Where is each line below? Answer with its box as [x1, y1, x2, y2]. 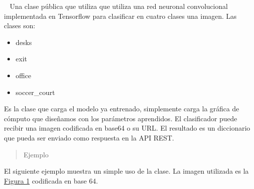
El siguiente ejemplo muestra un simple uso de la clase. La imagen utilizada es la [4, 166, 249, 176]
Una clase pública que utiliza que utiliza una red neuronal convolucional [9, 1, 228, 11]
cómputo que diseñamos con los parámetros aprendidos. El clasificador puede [4, 113, 237, 123]
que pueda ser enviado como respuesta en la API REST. [4, 132, 174, 142]
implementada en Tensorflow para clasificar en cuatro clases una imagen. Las [4, 10, 237, 21]
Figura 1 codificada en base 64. [4, 175, 98, 186]
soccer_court [15, 87, 55, 97]
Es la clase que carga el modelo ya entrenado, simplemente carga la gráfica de [4, 103, 239, 114]
